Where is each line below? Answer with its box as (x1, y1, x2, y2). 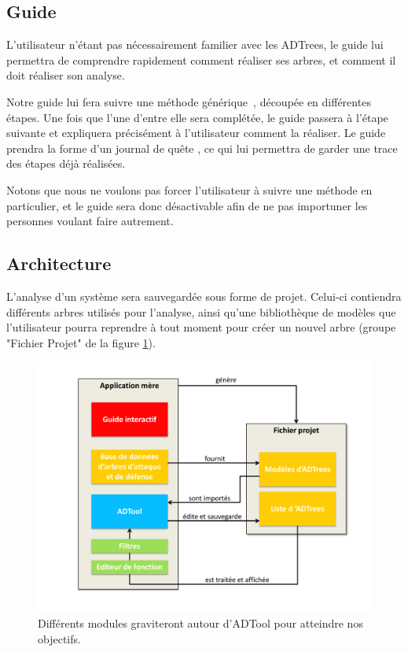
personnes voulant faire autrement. (6, 213, 174, 229)
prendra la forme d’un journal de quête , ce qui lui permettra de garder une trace (6, 139, 398, 156)
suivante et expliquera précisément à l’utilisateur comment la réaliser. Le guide (6, 124, 386, 141)
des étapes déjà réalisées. (6, 155, 126, 172)
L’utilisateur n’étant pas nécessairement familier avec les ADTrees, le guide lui (6, 36, 384, 53)
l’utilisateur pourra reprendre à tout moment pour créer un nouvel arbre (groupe (6, 319, 396, 335)
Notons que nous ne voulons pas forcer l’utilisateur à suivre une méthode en (6, 181, 373, 198)
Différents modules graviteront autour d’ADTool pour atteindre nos (38, 614, 363, 631)
